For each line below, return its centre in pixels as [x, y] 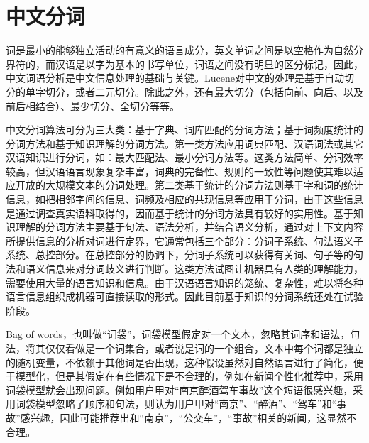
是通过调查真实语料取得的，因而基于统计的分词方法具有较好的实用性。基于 [180, 213]
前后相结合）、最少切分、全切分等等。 [93, 105]
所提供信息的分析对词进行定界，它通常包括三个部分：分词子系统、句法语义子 [184, 240]
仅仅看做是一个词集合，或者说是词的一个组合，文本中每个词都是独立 [204, 348]
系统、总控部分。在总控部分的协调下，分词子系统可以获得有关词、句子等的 [180, 255]
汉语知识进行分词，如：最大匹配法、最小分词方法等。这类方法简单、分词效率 [184, 157]
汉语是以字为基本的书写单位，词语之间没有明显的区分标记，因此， [209, 64]
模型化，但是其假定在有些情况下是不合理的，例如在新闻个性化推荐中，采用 [189, 376]
